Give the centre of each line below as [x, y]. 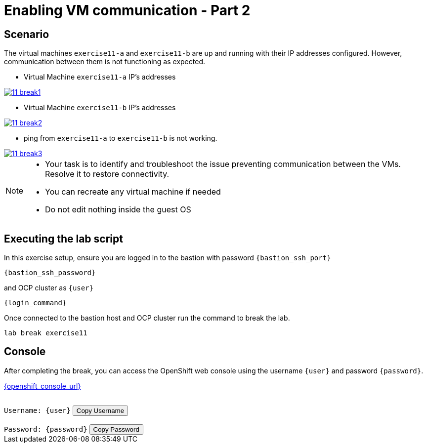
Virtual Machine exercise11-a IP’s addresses [100, 77]
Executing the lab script [64, 239]
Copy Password [116, 429]
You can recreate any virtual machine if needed [133, 192]
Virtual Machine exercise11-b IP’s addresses [100, 108]
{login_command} [35, 303]
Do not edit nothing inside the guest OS [118, 210]
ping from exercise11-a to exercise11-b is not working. [121, 138]
